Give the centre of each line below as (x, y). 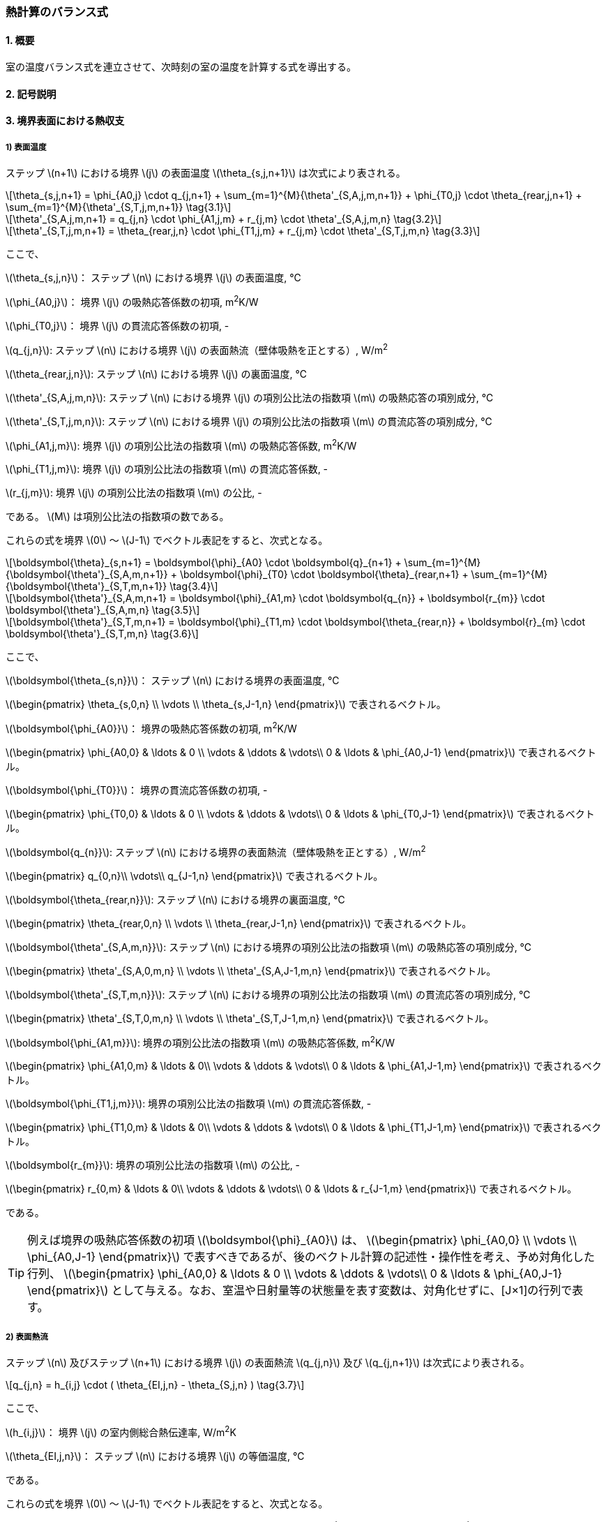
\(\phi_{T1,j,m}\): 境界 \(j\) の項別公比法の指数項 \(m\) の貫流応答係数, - (167, 469)
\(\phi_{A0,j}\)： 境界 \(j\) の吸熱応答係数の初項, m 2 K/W (132, 301)
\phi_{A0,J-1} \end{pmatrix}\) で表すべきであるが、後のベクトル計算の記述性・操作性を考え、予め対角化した (311, 1257)
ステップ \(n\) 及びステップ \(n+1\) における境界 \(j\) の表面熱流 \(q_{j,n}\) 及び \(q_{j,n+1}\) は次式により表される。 (268, 1362)
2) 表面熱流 (27, 1337)
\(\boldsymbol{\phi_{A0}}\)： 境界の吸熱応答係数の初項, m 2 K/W (151, 727)
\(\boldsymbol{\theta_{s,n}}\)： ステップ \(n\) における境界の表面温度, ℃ (173, 681)
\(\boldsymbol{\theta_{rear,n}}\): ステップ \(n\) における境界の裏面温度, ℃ (175, 899)
